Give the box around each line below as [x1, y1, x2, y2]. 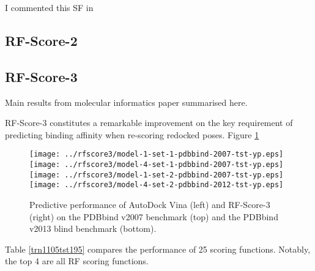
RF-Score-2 [5, 31, 78, 50]
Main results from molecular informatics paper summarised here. [5, 95, 248, 108]
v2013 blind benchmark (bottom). [29, 222, 157, 235]
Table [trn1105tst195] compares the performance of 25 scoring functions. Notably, [5, 242, 311, 255]
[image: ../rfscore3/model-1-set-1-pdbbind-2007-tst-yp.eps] [29, 150, 284, 159]
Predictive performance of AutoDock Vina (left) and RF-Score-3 [29, 198, 270, 210]
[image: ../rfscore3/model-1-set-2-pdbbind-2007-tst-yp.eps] [29, 170, 284, 179]
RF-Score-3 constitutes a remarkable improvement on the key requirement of [5, 116, 293, 129]
